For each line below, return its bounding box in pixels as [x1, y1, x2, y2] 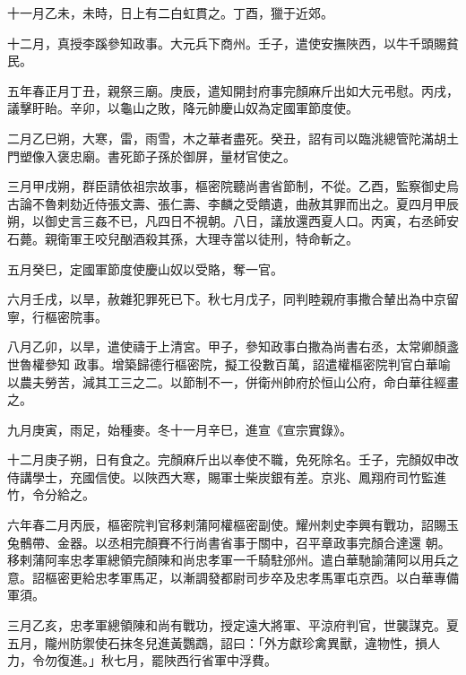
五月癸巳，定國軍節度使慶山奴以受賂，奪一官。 [7, 259, 283, 278]
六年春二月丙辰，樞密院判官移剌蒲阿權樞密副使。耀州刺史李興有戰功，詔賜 [7, 515, 446, 534]
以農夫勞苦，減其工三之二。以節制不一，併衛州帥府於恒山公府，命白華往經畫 [7, 372, 459, 391]
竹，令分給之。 [7, 485, 95, 504]
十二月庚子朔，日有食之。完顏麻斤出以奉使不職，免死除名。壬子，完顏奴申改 [7, 450, 459, 469]
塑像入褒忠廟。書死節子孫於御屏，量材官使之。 [19, 146, 296, 165]
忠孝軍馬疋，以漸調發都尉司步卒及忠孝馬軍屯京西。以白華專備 [94, 567, 459, 586]
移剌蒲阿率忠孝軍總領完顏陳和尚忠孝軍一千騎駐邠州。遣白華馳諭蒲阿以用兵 [7, 550, 446, 569]
